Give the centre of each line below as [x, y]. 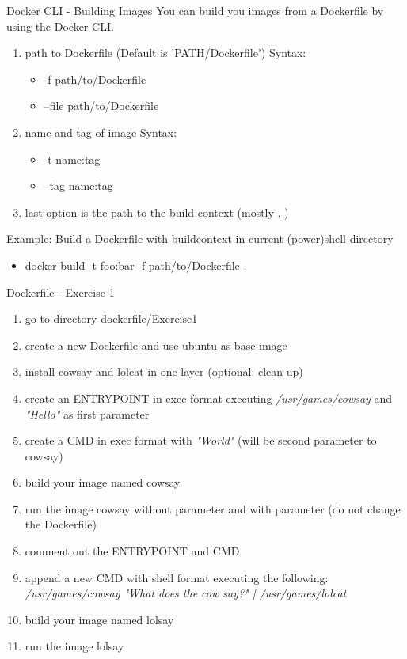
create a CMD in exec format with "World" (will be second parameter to [201, 440]
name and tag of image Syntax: [101, 132]
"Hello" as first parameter [87, 413]
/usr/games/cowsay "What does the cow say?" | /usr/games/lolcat [186, 593]
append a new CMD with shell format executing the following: [177, 577]
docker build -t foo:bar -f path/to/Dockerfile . [136, 265]
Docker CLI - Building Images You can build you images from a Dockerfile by [195, 10]
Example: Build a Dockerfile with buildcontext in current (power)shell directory [200, 239]
